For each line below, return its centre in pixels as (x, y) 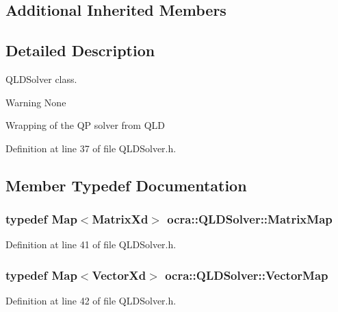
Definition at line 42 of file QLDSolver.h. (91, 301)
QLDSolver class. (41, 79)
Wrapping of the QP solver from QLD (85, 125)
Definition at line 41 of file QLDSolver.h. (91, 244)
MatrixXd (120, 219)
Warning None (36, 102)
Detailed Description (80, 50)
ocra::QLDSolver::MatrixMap (250, 219)
